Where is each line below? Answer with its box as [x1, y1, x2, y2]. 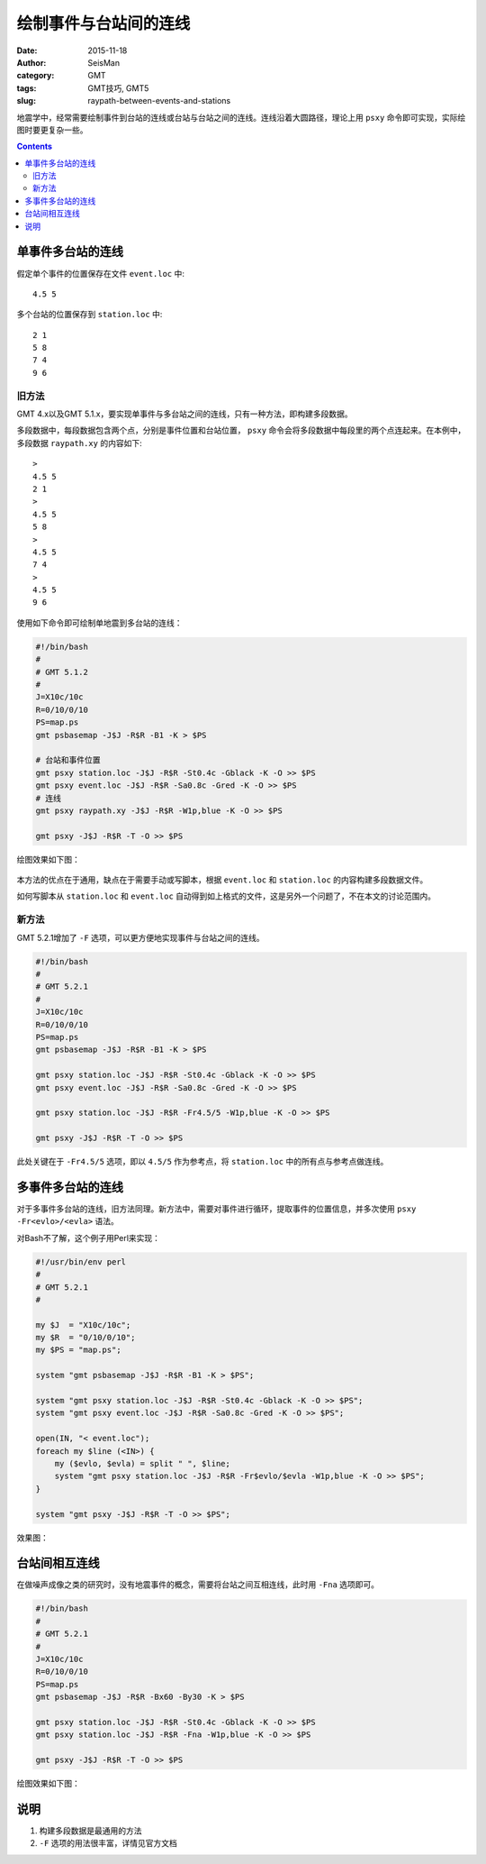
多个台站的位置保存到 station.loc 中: [16, 309, 163, 320]
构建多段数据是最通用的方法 [39, 1825, 142, 1836]
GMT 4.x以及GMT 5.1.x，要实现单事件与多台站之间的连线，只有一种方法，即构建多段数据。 [16, 408, 353, 419]
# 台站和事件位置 [35, 755, 101, 765]
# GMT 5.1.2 [35, 667, 89, 677]
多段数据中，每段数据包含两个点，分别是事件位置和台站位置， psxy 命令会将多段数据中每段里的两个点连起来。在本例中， [16, 425, 466, 436]
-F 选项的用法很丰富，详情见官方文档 [39, 1838, 177, 1849]
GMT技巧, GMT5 [87, 82, 149, 94]
